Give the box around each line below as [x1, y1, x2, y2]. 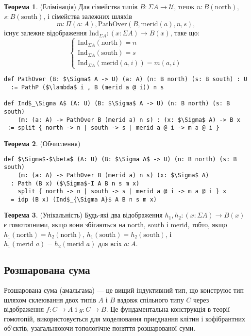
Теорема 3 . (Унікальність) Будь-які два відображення [4, 210, 163, 220]
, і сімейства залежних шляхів [43, 11, 132, 21]
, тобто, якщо [187, 219, 227, 230]
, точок [174, 1, 195, 11]
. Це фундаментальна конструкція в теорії [106, 304, 230, 314]
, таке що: [170, 28, 200, 38]
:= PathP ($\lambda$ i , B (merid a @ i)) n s [11, 84, 164, 91]
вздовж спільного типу [117, 294, 184, 304]
